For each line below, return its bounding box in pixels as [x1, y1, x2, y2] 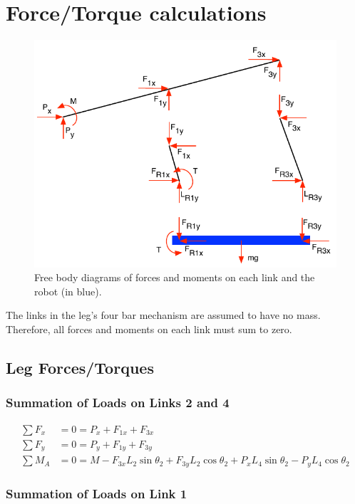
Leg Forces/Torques [6, 356, 154, 378]
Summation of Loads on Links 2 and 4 [6, 394, 230, 411]
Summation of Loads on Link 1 [6, 485, 187, 503]
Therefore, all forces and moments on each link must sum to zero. [6, 321, 292, 336]
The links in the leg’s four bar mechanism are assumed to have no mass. [6, 308, 321, 322]
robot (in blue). [34, 283, 102, 298]
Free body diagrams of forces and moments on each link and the [34, 270, 315, 285]
